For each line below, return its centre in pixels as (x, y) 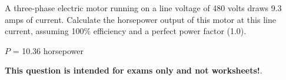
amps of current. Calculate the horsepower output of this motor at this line (140, 19)
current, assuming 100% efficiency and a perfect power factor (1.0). (126, 31)
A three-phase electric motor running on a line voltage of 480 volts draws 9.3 (143, 8)
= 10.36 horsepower (48, 50)
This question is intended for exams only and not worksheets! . (134, 70)
